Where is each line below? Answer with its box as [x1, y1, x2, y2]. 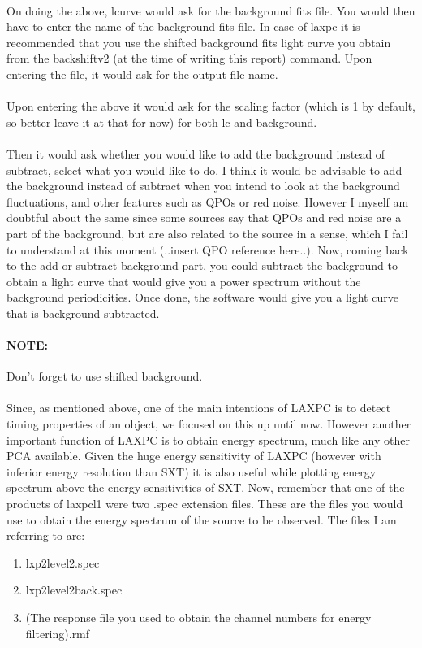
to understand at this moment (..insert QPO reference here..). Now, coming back [6, 241, 409, 258]
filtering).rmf [25, 624, 90, 641]
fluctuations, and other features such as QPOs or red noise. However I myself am [6, 193, 409, 210]
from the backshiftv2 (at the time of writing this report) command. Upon [6, 50, 372, 67]
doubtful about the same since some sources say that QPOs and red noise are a [6, 209, 402, 226]
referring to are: [6, 527, 85, 544]
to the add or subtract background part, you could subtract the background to [6, 257, 398, 274]
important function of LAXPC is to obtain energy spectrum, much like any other [6, 431, 410, 448]
